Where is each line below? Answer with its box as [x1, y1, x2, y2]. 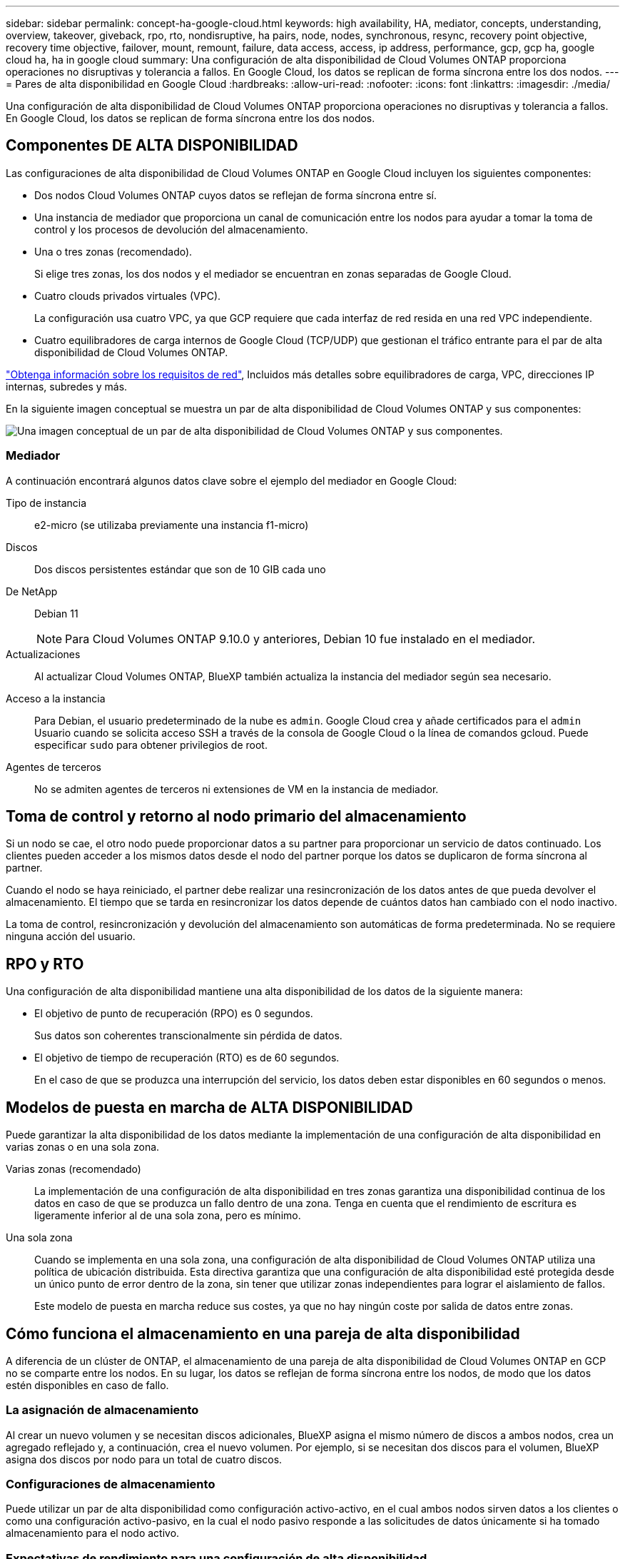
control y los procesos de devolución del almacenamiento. [34, 223, 308, 236]
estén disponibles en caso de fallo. [6, 1378, 169, 1391]
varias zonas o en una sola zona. [6, 1141, 160, 1154]
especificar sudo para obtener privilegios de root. [34, 738, 268, 751]
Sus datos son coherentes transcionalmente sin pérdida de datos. [34, 1029, 342, 1042]
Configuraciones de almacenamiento [6, 1477, 215, 1492]
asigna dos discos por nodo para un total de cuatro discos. [6, 1453, 283, 1465]
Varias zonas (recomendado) [6, 1163, 141, 1176]
